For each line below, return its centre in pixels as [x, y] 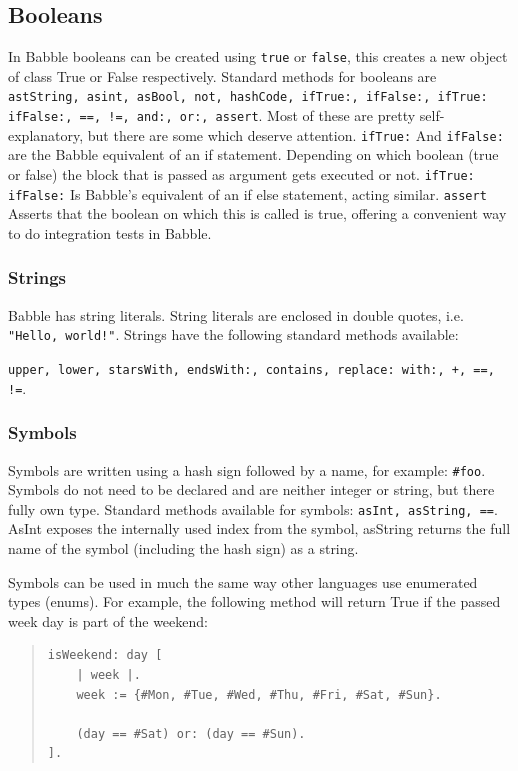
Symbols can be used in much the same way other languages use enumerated [243, 581]
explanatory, [46, 134]
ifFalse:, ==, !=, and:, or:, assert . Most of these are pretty [212, 115]
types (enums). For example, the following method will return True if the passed [254, 601]
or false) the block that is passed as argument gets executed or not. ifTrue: [241, 174]
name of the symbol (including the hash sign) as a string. [183, 548]
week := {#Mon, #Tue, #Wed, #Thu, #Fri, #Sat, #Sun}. [259, 694]
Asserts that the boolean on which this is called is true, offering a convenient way [257, 213]
